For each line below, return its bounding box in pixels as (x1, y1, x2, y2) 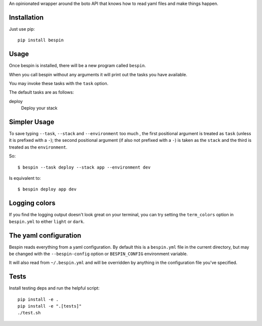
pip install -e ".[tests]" (17, 304, 82, 309)
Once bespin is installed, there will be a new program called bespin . (9, 63, 146, 69)
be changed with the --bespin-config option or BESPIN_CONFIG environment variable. (9, 251, 188, 257)
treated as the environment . (9, 144, 67, 150)
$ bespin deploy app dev (17, 187, 77, 192)
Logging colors (9, 199, 56, 207)
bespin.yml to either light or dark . (9, 219, 85, 224)
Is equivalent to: (9, 175, 41, 181)
